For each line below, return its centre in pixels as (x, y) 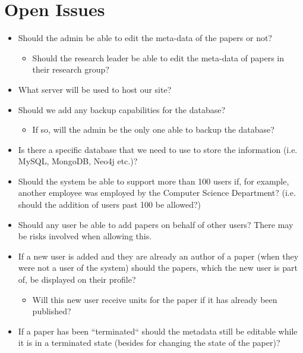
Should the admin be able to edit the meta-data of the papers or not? (145, 38)
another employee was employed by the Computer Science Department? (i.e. (157, 193)
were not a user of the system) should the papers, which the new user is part (158, 268)
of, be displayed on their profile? (77, 279)
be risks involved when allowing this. (85, 236)
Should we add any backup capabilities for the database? (122, 109)
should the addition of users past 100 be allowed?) (109, 204)
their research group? (71, 69)
